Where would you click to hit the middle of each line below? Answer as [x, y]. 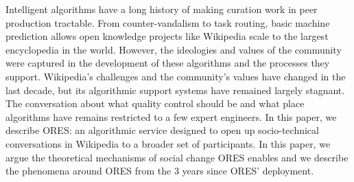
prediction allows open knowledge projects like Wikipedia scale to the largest [167, 36]
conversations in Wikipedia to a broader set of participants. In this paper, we [168, 143]
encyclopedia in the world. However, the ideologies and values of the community [174, 49]
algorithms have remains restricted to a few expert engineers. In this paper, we [171, 116]
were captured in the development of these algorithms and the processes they [168, 63]
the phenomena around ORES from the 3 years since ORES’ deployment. [160, 171]
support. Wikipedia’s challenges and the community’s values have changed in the [176, 76]
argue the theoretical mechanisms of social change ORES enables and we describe [177, 157]
